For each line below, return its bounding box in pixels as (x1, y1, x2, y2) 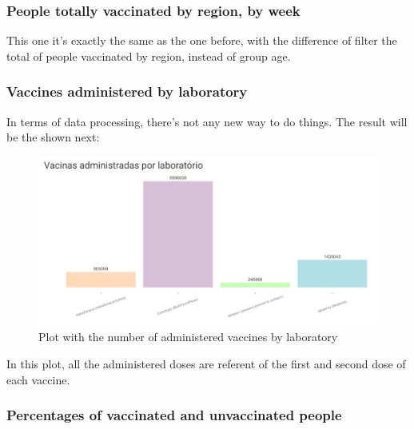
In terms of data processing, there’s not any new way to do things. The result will (6, 113, 408, 129)
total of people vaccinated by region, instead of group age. (6, 47, 291, 64)
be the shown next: (6, 129, 100, 145)
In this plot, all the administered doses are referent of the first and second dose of (6, 356, 406, 371)
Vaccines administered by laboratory (6, 81, 248, 101)
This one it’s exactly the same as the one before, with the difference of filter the (6, 32, 397, 49)
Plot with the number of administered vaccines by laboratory (38, 328, 338, 345)
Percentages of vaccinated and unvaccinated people (6, 405, 342, 425)
